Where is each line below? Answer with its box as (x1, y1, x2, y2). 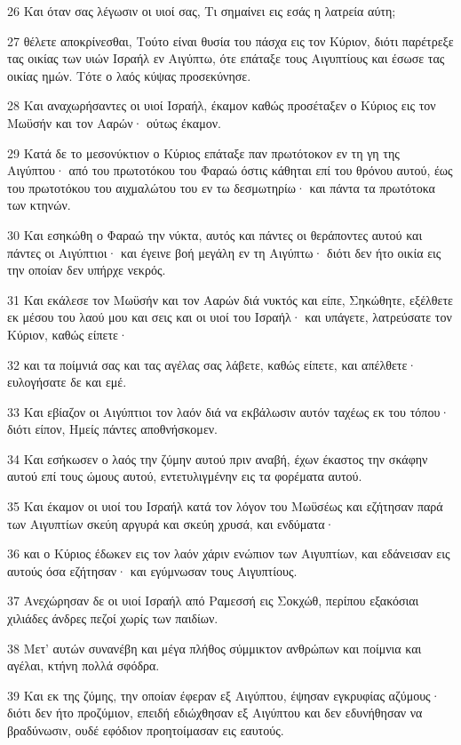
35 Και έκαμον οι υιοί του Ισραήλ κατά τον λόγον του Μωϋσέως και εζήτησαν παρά (7, 497, 443, 516)
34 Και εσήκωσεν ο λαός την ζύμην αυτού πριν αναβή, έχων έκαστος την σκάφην (7, 449, 428, 468)
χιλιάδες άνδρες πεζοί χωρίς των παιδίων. (7, 609, 219, 628)
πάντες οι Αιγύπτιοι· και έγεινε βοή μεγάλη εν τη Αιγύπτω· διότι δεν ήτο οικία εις (7, 243, 441, 261)
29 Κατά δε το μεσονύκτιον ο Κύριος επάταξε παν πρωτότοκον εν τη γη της (7, 143, 400, 162)
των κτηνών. (7, 196, 71, 214)
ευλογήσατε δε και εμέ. (7, 372, 127, 391)
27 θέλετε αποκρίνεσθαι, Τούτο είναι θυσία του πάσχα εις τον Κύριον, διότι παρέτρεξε (7, 31, 454, 50)
